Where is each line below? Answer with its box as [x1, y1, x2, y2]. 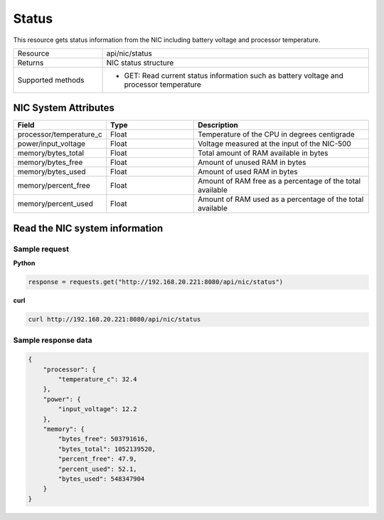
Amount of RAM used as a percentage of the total [198, 194, 364, 204]
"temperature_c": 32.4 [58, 376, 138, 383]
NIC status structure [106, 58, 174, 68]
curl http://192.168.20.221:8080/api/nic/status [28, 315, 201, 324]
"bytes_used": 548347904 [58, 475, 145, 483]
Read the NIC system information [13, 222, 164, 234]
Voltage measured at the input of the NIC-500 [198, 139, 351, 149]
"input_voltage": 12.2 [58, 405, 138, 413]
